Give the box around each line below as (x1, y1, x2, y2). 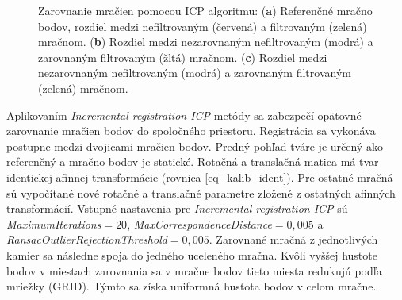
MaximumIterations (6, 215, 101, 232)
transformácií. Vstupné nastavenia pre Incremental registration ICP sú (6, 200, 348, 217)
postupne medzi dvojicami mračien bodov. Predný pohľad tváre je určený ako (6, 137, 383, 154)
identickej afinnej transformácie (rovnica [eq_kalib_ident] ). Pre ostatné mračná (6, 168, 393, 185)
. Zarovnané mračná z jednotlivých (209, 231, 378, 248)
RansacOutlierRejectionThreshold (6, 231, 167, 248)
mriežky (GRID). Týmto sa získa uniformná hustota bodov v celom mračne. (6, 278, 377, 294)
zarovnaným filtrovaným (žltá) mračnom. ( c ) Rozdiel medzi (38, 48, 327, 65)
